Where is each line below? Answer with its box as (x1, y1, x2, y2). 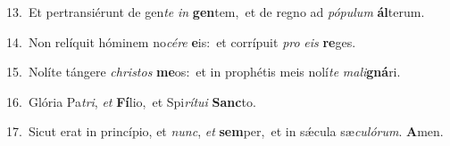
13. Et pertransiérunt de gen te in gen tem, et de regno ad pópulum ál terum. (6, 3, 425, 20)
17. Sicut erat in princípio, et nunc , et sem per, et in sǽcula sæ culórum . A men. (6, 122, 444, 141)
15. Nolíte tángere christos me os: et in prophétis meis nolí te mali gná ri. (6, 62, 401, 81)
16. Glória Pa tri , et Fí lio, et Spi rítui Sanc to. (6, 92, 256, 110)
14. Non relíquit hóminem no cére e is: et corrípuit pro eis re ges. (6, 32, 356, 51)
